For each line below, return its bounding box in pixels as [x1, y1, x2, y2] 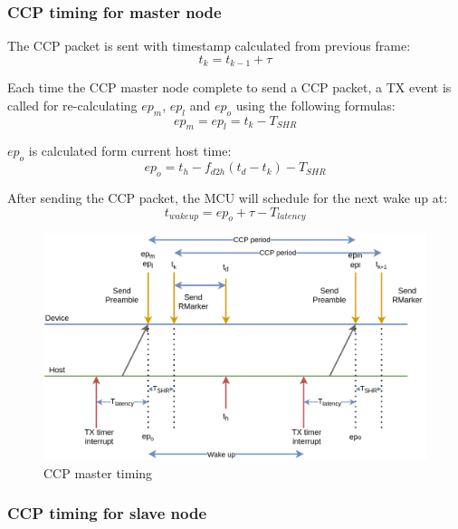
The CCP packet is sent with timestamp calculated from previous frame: [7, 36, 411, 55]
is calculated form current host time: [28, 141, 232, 160]
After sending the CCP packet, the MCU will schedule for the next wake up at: [7, 188, 448, 207]
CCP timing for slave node [7, 502, 207, 524]
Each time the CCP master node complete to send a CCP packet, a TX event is [7, 78, 452, 97]
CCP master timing [43, 463, 153, 482]
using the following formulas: [235, 95, 396, 114]
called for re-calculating [7, 95, 138, 114]
